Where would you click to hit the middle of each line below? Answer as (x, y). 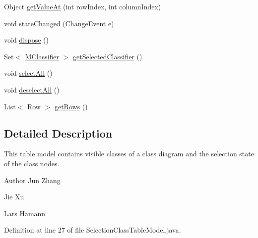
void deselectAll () (32, 89)
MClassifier (42, 56)
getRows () (71, 106)
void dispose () (27, 40)
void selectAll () (28, 73)
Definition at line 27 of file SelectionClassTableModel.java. (93, 230)
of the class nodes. (32, 163)
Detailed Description (58, 133)
